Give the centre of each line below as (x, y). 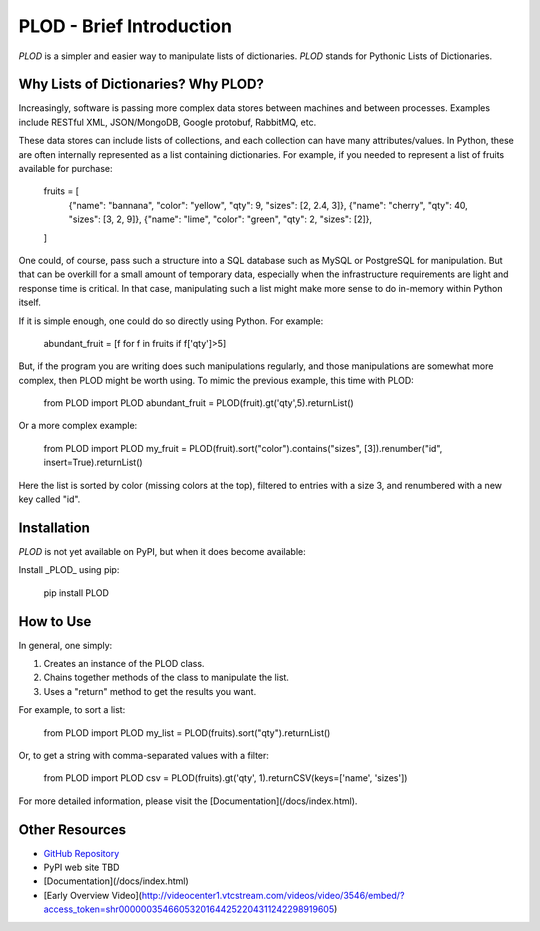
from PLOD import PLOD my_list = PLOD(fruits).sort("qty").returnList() (187, 732)
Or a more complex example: (78, 426)
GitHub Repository (81, 853)
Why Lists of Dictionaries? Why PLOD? (141, 84)
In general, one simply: (65, 645)
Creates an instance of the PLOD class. (124, 664)
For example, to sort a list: (72, 710)
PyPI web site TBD (81, 867)
